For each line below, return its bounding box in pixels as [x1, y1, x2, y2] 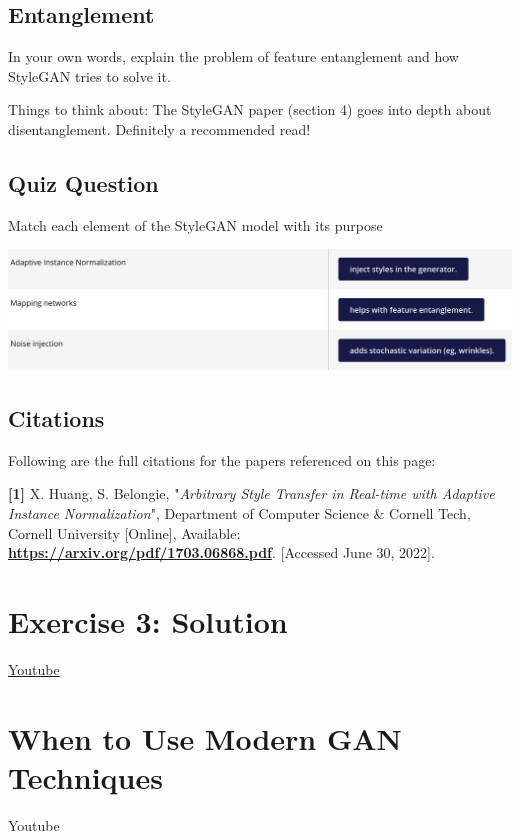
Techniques [8, 756, 163, 797]
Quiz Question [8, 167, 159, 198]
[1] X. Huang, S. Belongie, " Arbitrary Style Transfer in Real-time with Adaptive [8, 483, 495, 504]
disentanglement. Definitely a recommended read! [8, 118, 311, 139]
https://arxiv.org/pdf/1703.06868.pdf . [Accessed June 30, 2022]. [8, 542, 435, 563]
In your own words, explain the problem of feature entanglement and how [8, 46, 459, 67]
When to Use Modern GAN [8, 717, 402, 758]
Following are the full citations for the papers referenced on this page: [8, 449, 436, 470]
